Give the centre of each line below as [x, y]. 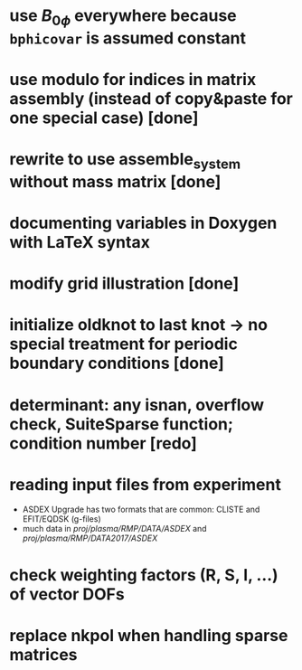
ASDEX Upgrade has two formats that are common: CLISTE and [141, 510]
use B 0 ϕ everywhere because [123, 17]
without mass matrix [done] [115, 181]
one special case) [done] [104, 118]
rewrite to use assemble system [125, 161]
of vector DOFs [67, 594]
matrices [44, 654]
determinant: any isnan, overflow [137, 405]
